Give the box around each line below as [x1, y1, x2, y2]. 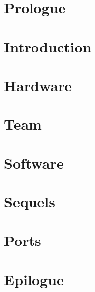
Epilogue [4, 269, 64, 289]
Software [4, 152, 64, 173]
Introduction [4, 36, 92, 56]
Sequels [4, 192, 55, 212]
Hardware [4, 75, 72, 95]
